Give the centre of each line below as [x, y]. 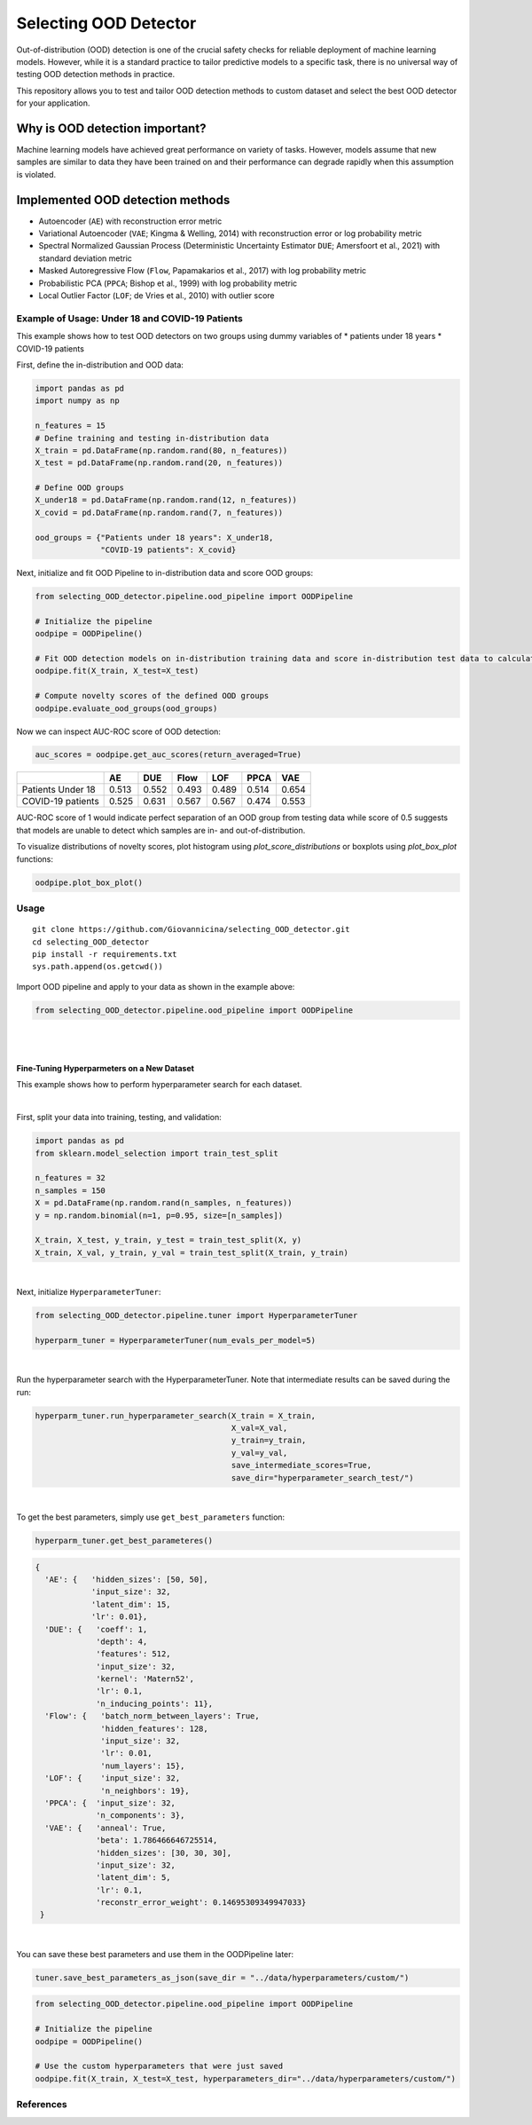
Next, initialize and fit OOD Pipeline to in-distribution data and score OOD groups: [165, 573]
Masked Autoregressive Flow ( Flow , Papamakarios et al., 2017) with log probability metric [203, 271]
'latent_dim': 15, [131, 1604]
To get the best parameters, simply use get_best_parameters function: [151, 1517]
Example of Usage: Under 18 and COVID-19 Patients [130, 318]
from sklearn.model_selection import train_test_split [156, 1153]
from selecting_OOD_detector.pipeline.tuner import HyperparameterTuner [196, 1315]
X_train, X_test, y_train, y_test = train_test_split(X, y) [168, 1240]
